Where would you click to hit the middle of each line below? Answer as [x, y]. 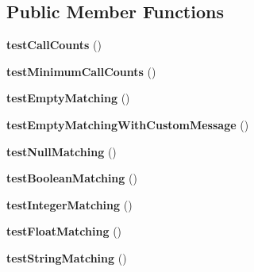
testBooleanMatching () [72, 178]
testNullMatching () [62, 151]
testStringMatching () [67, 257]
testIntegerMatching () [69, 204]
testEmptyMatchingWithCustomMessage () [128, 124]
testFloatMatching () [64, 231]
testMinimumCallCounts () [81, 71]
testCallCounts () [54, 45]
